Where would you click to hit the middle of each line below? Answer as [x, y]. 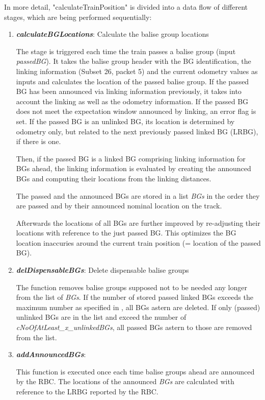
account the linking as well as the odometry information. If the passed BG [132, 101]
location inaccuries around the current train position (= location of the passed [138, 242]
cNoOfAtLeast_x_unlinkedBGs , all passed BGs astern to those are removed [134, 327]
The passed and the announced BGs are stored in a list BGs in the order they [138, 195]
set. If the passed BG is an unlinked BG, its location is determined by [125, 121]
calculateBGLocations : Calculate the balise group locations [112, 34]
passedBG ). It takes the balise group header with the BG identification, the [134, 61]
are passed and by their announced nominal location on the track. [119, 206]
